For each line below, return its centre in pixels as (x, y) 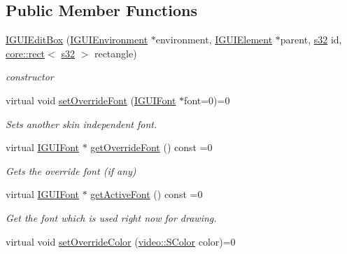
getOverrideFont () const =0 (151, 147)
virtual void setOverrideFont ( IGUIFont (91, 100)
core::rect (26, 53)
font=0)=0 (207, 100)
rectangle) (115, 53)
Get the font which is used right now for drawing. (111, 217)
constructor (30, 77)
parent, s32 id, (311, 40)
